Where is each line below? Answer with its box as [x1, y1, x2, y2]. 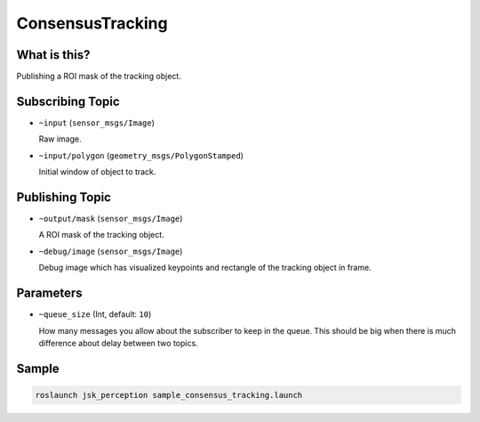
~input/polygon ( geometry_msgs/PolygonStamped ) [38, 150, 244, 160]
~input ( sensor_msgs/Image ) [38, 117, 156, 128]
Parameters [16, 286, 83, 301]
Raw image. [38, 134, 82, 144]
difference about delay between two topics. [38, 337, 199, 348]
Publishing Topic [16, 190, 111, 205]
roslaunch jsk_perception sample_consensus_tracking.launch [35, 390, 303, 400]
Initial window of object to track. [38, 166, 156, 177]
